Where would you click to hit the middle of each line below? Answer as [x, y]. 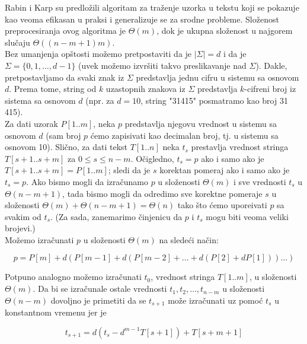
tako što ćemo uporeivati [222, 205]
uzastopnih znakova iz [145, 89]
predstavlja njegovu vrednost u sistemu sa [201, 123]
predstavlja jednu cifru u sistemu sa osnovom [218, 77]
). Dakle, [271, 65]
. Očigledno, [152, 158]
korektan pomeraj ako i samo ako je [225, 170]
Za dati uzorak [31, 123]
